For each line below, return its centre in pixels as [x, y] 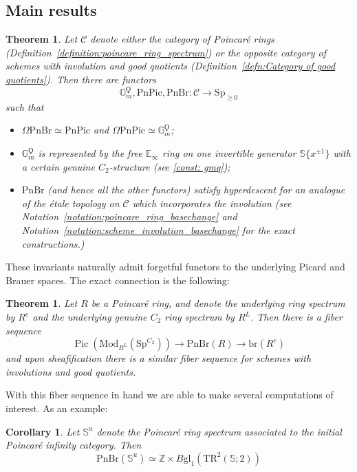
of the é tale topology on [71, 203]
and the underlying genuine [90, 317]
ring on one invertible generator [229, 153]
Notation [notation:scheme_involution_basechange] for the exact [158, 230]
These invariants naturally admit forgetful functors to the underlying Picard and [175, 267]
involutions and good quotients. [71, 371]
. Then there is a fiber [296, 317]
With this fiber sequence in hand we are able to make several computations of [170, 395]
